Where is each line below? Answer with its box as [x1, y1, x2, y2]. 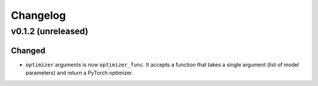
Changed [11, 45, 45, 55]
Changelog [11, 9, 66, 22]
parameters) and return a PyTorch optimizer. [25, 70, 134, 77]
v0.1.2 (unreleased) [11, 26, 88, 37]
